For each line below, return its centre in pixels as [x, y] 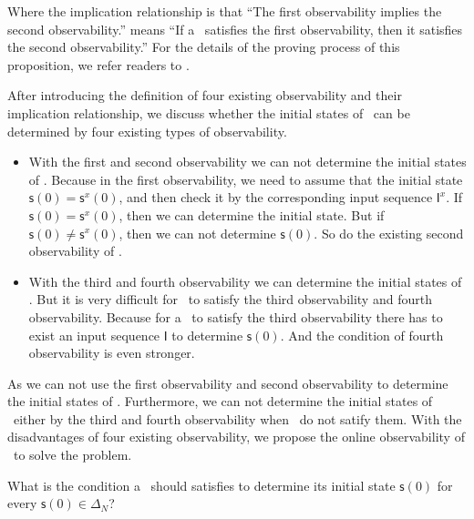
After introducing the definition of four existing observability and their [205, 95]
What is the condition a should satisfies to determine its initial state [201, 485]
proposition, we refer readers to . [98, 64]
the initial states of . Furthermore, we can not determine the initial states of [220, 401]
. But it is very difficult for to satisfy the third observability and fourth [230, 299]
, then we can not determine [197, 233]
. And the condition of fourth [362, 335]
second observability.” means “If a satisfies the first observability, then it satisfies [235, 29]
